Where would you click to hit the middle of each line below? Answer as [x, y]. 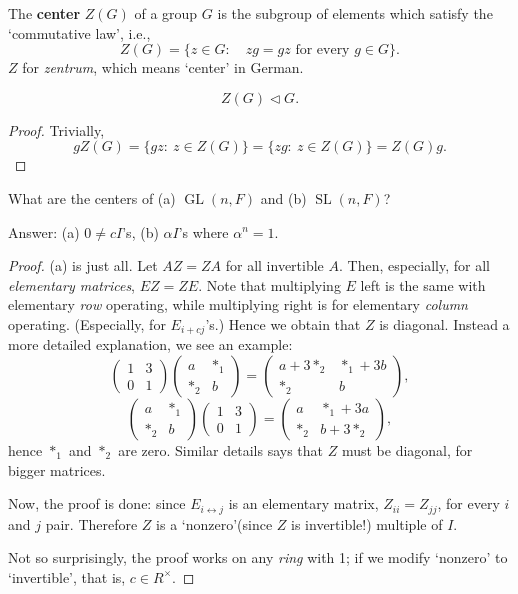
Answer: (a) [44, 231]
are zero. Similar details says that [221, 449]
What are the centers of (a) [92, 197]
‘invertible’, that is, [67, 576]
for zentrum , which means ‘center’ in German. [163, 67]
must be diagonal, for [407, 449]
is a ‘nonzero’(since [214, 523]
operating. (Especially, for [87, 323]
